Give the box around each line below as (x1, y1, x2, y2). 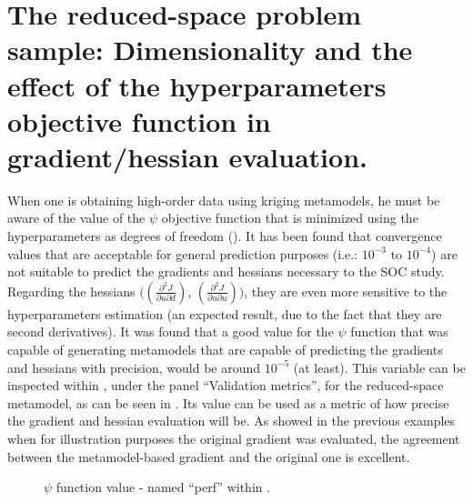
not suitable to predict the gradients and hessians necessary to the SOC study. (7, 262, 445, 281)
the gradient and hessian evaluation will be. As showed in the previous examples (7, 411, 456, 430)
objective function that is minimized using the (161, 208, 418, 227)
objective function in (7, 102, 271, 139)
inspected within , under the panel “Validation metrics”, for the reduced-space (7, 376, 444, 395)
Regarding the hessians (7, 281, 136, 300)
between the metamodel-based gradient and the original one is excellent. (7, 447, 410, 466)
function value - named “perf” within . (55, 477, 271, 497)
